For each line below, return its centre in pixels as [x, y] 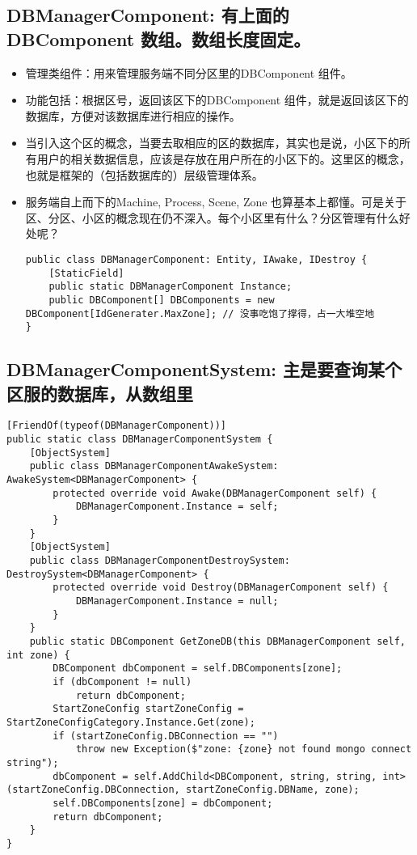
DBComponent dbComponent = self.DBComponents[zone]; [198, 669]
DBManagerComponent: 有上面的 [148, 15]
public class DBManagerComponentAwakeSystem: [154, 466]
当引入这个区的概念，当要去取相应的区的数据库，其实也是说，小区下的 [212, 143]
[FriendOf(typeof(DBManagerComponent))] [117, 426]
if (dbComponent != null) [122, 681]
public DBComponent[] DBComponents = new [162, 300]
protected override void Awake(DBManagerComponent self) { [215, 493]
